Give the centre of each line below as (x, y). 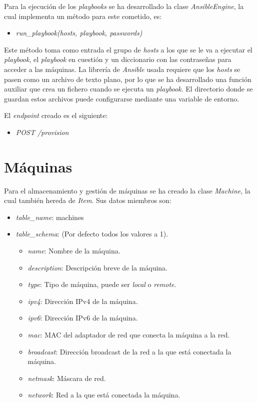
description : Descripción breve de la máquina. (97, 267)
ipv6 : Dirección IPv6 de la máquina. (83, 318)
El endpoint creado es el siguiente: (56, 115)
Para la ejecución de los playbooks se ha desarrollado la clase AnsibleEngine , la (124, 6)
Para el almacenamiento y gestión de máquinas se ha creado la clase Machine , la (127, 190)
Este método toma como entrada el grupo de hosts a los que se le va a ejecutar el (128, 49)
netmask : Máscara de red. (67, 378)
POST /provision (42, 132)
